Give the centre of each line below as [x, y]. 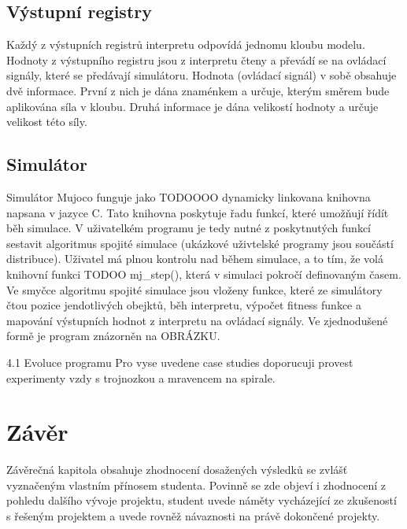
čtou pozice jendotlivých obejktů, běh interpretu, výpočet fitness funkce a [184, 305]
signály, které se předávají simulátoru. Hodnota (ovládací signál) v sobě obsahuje [202, 75]
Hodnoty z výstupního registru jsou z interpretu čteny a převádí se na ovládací [196, 59]
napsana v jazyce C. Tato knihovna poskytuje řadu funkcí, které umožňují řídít [198, 212]
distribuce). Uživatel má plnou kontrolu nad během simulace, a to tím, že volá [195, 259]
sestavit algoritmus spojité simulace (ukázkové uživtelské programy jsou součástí [200, 243]
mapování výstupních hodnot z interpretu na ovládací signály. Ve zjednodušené [197, 320]
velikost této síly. [47, 122]
